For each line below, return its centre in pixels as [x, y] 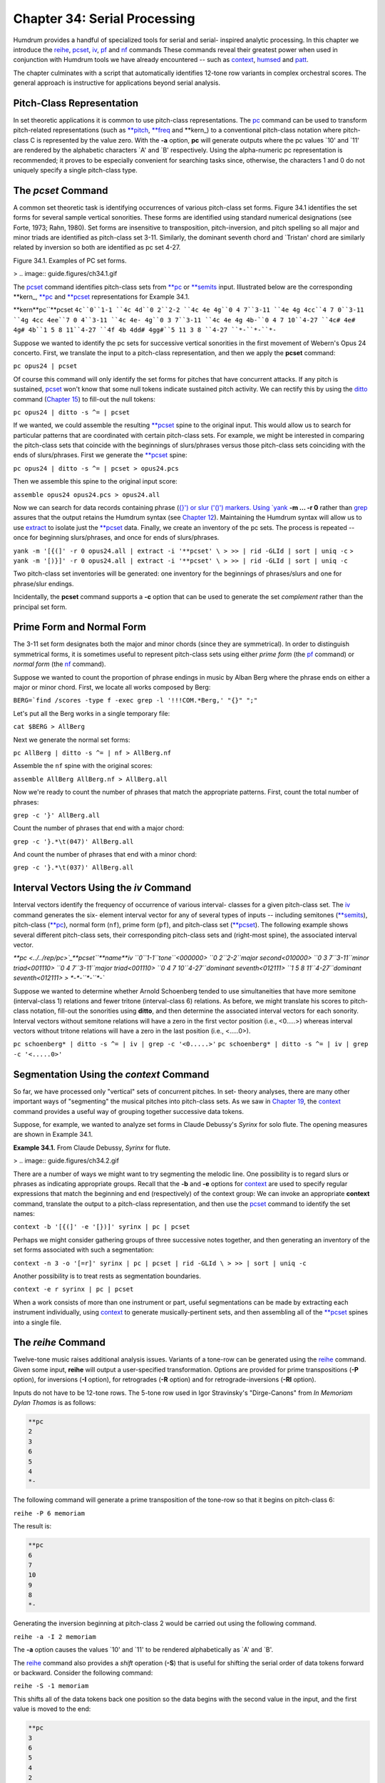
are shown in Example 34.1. [53, 1135]
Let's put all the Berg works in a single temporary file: [92, 713]
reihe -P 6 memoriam [49, 1513]
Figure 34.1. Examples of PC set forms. [70, 260]
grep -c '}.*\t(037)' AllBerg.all [73, 868]
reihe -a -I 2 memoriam [55, 1636]
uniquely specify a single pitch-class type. [76, 170]
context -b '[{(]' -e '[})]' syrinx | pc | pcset [102, 1227]
